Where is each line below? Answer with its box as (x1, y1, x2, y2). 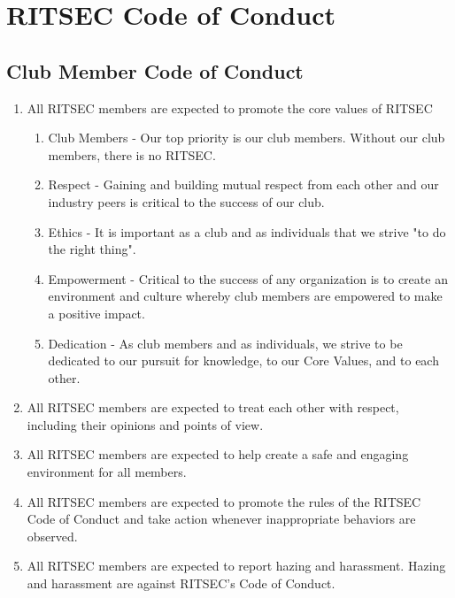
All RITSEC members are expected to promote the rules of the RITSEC (27, 492, 421, 510)
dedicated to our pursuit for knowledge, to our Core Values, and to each (48, 351, 439, 370)
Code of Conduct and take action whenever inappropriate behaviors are (27, 510, 416, 528)
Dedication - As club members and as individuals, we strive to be (48, 333, 403, 352)
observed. (27, 526, 78, 545)
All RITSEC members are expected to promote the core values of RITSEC (27, 98, 433, 117)
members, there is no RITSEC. (48, 145, 216, 164)
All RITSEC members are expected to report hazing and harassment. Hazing (27, 556, 446, 575)
